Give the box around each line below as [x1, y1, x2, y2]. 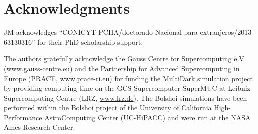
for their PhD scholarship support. [37, 36, 143, 47]
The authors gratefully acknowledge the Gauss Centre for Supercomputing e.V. [4, 53, 246, 64]
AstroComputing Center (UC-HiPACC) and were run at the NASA [44, 112, 251, 122]
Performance [4, 112, 42, 122]
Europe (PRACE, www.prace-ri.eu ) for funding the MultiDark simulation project [4, 73, 253, 83]
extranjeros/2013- [200, 27, 254, 37]
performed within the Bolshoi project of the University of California [4, 102, 212, 113]
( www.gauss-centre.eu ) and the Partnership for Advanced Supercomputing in [4, 63, 240, 73]
